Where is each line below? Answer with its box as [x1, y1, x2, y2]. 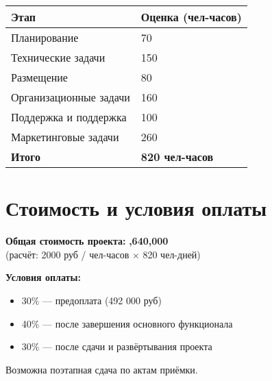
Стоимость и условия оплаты [5, 194, 267, 222]
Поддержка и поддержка [11, 109, 127, 125]
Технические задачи [11, 49, 106, 65]
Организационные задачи [11, 89, 130, 105]
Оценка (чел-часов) [140, 9, 242, 25]
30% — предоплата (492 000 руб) [21, 293, 162, 307]
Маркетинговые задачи [11, 129, 119, 145]
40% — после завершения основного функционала [21, 316, 233, 330]
